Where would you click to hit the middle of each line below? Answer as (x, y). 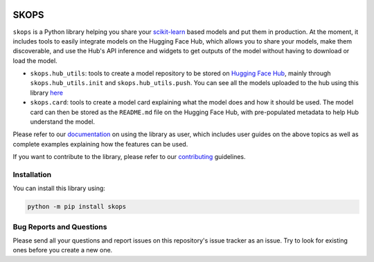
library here (47, 93)
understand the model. (63, 122)
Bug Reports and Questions (60, 227)
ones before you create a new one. (63, 250)
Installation (32, 174)
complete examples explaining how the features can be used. (100, 144)
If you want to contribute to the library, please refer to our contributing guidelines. (129, 157)
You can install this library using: (59, 188)
